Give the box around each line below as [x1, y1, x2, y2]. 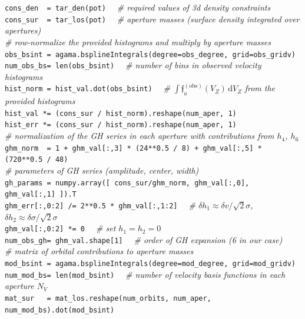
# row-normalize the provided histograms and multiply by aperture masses [5, 35, 271, 48]
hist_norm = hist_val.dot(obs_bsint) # [5, 82, 170, 94]
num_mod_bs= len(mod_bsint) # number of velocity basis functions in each [5, 268, 286, 280]
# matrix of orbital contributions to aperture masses [5, 245, 194, 257]
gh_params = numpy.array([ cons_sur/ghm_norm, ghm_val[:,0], [5, 178, 250, 187]
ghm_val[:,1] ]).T [5, 190, 77, 199]
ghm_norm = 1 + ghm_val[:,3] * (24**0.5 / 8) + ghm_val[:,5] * [5, 144, 262, 152]
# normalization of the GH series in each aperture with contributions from [5, 129, 274, 142]
